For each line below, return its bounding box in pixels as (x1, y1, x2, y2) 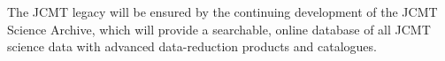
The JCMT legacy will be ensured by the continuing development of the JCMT (7, 3, 438, 20)
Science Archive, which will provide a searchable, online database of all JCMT (7, 19, 431, 38)
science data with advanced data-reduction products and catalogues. (7, 37, 377, 56)
